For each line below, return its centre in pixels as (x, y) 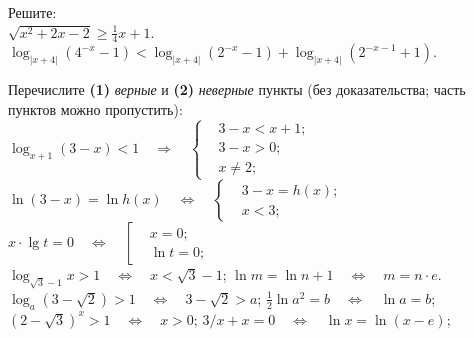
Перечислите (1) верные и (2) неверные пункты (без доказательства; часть (237, 89)
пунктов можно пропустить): (95, 108)
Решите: (32, 12)
